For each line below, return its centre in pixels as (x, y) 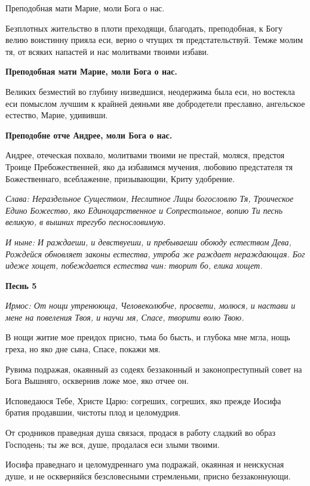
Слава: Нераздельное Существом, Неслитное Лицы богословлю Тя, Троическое (150, 199)
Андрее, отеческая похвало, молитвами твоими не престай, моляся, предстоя (145, 155)
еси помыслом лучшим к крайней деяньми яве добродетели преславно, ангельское (155, 103)
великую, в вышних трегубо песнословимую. (86, 222)
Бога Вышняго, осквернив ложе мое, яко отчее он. (97, 381)
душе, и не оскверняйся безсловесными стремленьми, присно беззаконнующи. (148, 476)
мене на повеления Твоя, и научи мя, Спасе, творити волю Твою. (125, 317)
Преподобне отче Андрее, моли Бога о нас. (89, 135)
